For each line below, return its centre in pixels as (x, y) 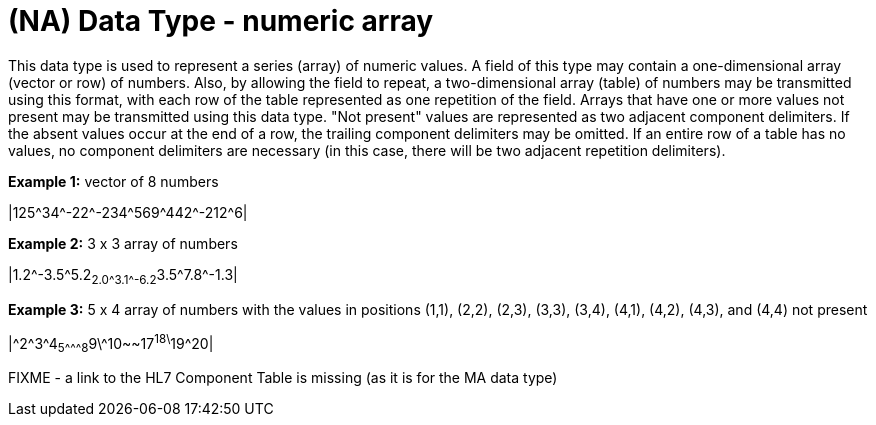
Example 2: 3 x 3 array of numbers (123, 243)
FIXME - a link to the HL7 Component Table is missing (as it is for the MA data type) (283, 377)
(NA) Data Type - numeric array (221, 21)
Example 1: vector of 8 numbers (113, 181)
